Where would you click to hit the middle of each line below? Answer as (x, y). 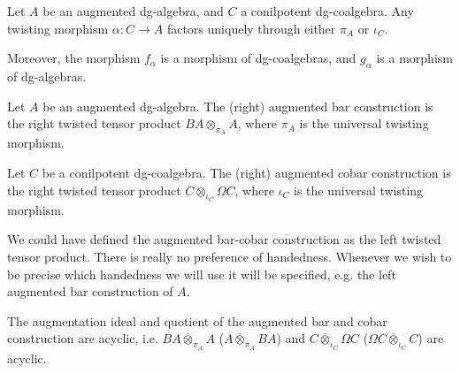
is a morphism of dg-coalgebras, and (258, 58)
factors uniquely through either (251, 28)
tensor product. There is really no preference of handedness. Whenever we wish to (230, 256)
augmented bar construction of (90, 291)
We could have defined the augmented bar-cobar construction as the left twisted (224, 239)
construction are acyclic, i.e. (83, 338)
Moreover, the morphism (74, 58)
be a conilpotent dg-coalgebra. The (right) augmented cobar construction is (246, 172)
